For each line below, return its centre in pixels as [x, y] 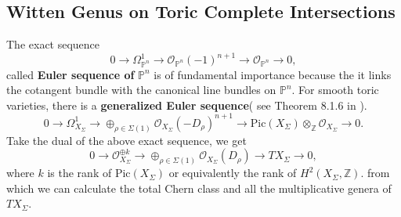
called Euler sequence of [70, 74]
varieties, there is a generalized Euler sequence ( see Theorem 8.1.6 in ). [187, 105]
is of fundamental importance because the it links [273, 74]
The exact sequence [53, 44]
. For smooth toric [335, 90]
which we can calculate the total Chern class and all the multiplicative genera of [199, 188]
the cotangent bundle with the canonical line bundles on [141, 90]
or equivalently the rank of [233, 173]
